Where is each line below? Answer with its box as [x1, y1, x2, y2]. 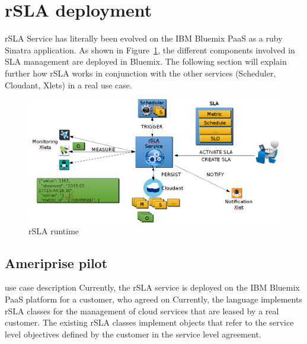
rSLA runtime [28, 224, 79, 237]
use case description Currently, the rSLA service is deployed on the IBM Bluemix [5, 281, 300, 294]
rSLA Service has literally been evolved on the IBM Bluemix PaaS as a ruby [5, 32, 283, 44]
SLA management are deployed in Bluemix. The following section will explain [5, 55, 287, 68]
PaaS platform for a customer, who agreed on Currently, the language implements [5, 293, 302, 305]
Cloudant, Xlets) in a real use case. [5, 78, 132, 91]
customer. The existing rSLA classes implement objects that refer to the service [5, 316, 294, 329]
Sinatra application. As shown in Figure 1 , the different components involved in [5, 43, 295, 56]
